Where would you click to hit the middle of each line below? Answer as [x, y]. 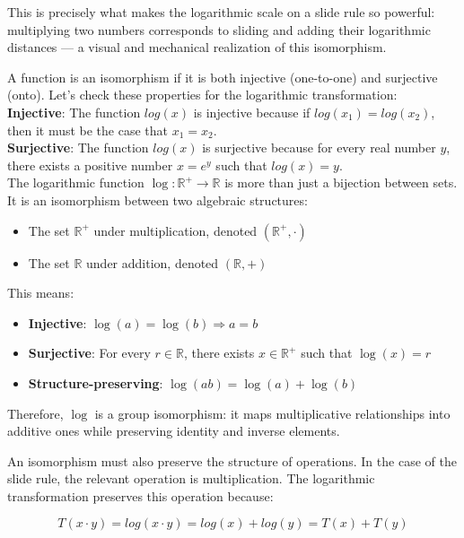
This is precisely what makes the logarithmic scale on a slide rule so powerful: [221, 12]
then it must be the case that [88, 130]
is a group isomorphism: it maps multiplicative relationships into [272, 413]
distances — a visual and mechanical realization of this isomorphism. [197, 47]
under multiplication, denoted [175, 230]
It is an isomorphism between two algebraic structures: [158, 200]
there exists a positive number [90, 165]
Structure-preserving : [96, 382]
